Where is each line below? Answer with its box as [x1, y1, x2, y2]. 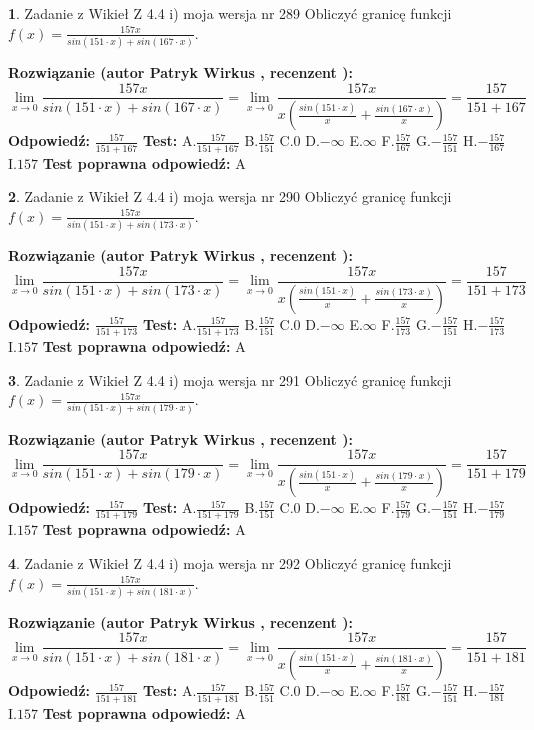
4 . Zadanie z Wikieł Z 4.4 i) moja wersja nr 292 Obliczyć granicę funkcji [8, 552, 452, 573]
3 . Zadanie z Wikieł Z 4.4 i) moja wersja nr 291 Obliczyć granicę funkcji [8, 369, 452, 390]
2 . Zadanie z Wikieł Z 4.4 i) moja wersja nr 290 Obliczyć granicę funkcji [8, 186, 452, 207]
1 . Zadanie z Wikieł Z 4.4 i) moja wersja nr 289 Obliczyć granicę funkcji [8, 3, 452, 23]
